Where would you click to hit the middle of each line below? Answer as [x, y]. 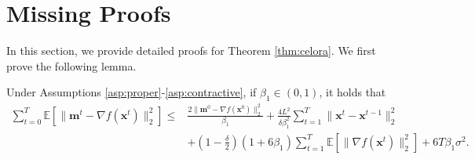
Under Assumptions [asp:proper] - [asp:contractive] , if [132, 92]
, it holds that [353, 92]
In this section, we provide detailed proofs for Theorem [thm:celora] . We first [191, 51]
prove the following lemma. [71, 65]
